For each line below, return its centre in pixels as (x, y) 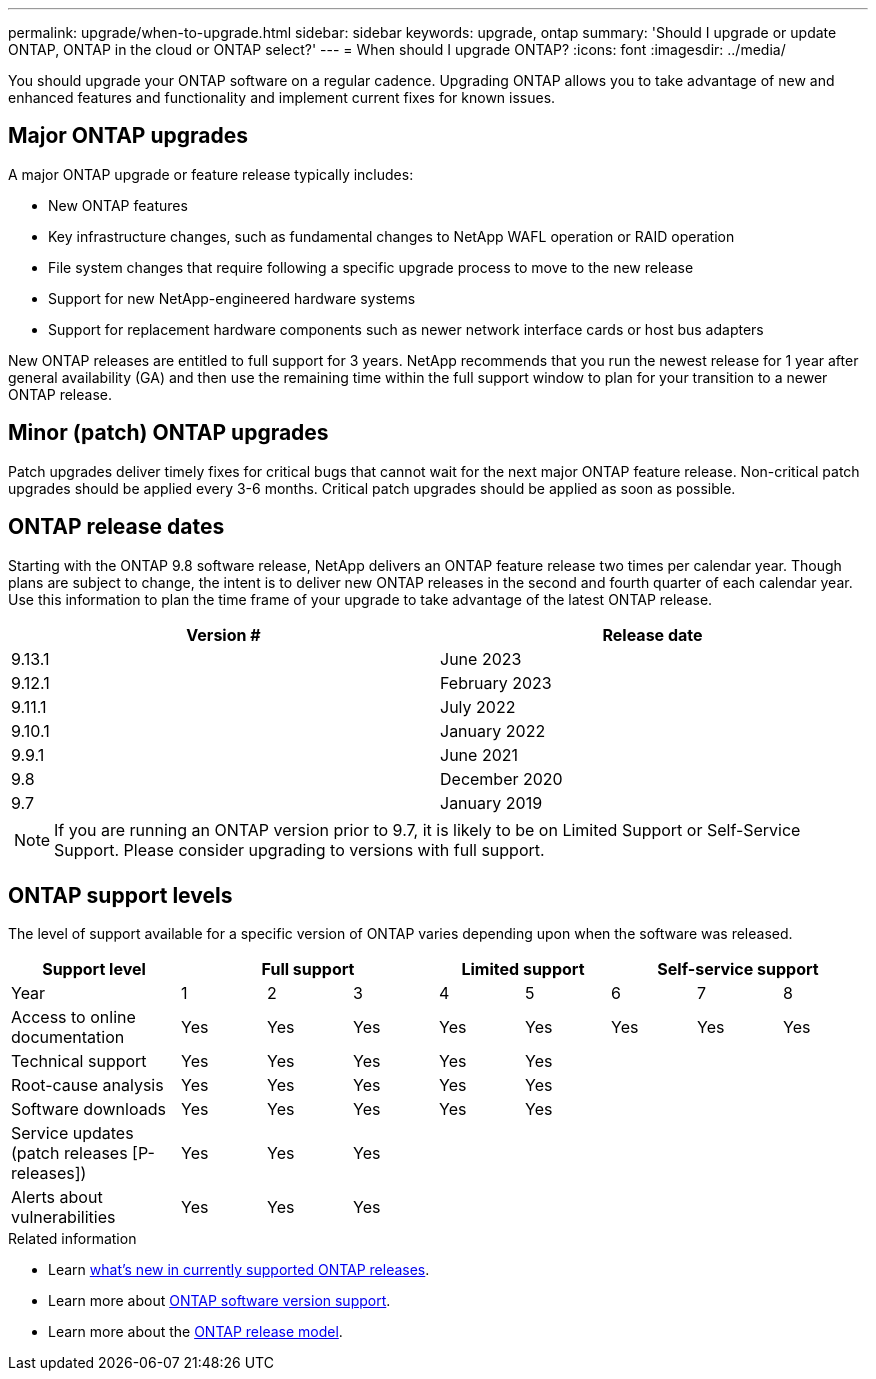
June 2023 (481, 658)
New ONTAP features (118, 205)
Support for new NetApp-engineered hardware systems (232, 298)
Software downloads (88, 1109)
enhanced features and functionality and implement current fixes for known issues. (282, 97)
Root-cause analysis (87, 1085)
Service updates (72, 1133)
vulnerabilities (63, 1217)
